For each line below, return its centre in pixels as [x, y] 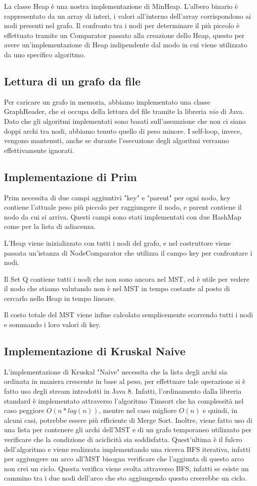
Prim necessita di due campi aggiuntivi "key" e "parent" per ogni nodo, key [117, 197]
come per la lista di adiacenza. [50, 226]
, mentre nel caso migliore [138, 410]
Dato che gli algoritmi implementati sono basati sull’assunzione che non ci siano [125, 121]
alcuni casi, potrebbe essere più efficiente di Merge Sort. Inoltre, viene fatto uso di [128, 420]
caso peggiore [24, 410]
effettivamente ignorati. [39, 150]
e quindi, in [220, 410]
